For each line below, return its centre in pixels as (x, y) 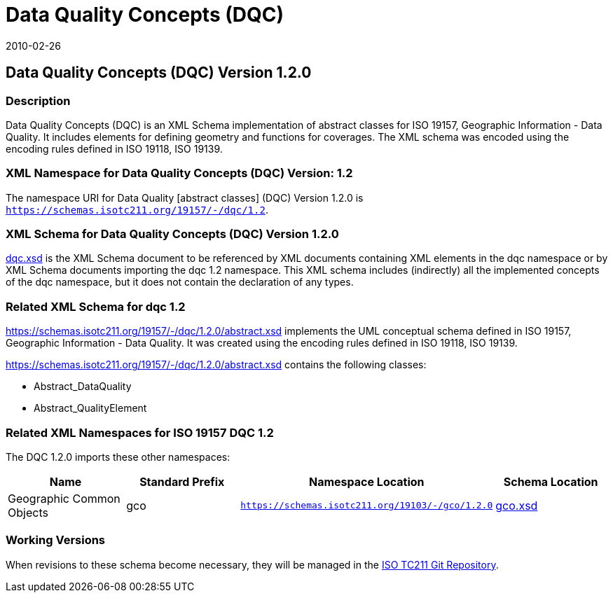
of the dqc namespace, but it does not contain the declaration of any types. (180, 282)
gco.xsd (517, 505)
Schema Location (551, 481)
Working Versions (56, 540)
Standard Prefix (182, 481)
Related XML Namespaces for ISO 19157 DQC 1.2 (140, 432)
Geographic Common (64, 498)
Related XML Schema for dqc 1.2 (96, 306)
